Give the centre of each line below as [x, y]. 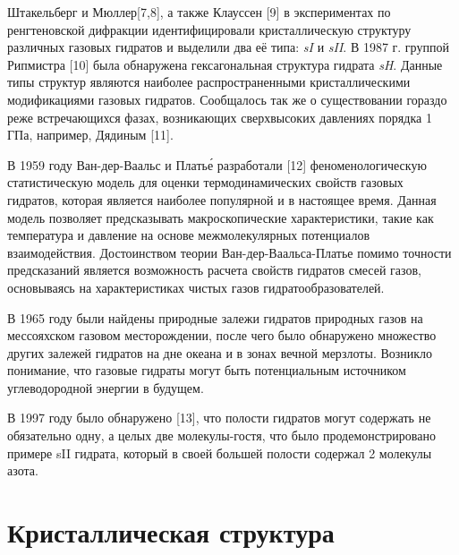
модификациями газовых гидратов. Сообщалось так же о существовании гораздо [227, 99]
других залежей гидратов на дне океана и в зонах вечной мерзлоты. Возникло [220, 352]
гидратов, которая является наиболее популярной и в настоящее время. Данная [222, 199]
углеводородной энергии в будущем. [106, 387]
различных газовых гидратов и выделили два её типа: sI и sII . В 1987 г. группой [228, 47]
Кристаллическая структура [171, 532]
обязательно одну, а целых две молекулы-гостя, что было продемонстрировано [221, 435]
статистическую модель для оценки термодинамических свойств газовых [205, 182]
